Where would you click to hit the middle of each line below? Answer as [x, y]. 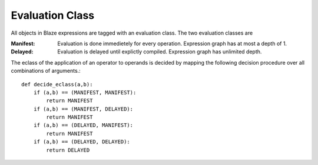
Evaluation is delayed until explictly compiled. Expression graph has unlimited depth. [160, 52]
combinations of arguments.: [46, 71]
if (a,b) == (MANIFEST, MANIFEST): [85, 92]
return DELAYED [68, 150]
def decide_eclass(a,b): [57, 84]
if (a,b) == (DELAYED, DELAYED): [82, 142]
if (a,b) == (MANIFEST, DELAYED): [83, 109]
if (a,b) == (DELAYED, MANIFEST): [83, 125]
